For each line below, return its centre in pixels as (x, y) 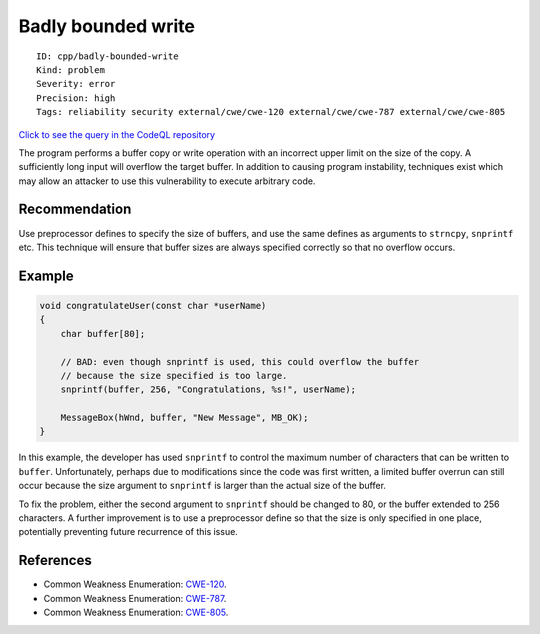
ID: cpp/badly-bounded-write (107, 56)
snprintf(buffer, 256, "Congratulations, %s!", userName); (208, 389)
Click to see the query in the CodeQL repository (116, 134)
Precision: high (76, 98)
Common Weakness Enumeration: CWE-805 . (136, 612)
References (55, 560)
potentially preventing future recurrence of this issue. (128, 532)
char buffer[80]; (103, 333)
